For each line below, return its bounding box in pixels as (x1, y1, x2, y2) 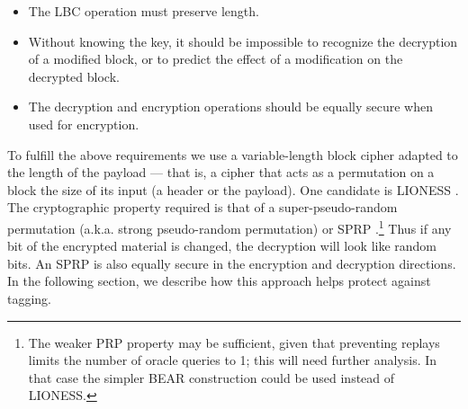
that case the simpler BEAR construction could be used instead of (28, 368, 395, 387)
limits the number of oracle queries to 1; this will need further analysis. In (28, 351, 437, 369)
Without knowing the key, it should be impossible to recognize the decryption (28, 31, 458, 50)
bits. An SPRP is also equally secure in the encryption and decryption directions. (7, 253, 456, 272)
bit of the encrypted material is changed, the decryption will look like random (7, 236, 437, 255)
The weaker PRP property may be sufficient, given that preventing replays (28, 333, 440, 351)
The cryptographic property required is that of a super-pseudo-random (7, 198, 398, 217)
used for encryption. (28, 114, 139, 133)
